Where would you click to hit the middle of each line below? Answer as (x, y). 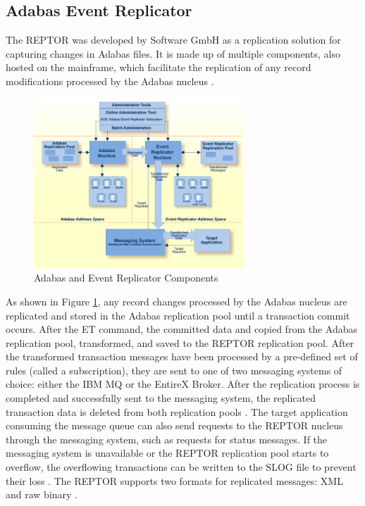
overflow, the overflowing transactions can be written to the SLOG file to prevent (181, 467)
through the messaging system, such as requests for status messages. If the (167, 439)
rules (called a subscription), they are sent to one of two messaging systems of (174, 370)
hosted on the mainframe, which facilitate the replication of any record (159, 67)
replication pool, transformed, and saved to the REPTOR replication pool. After (180, 342)
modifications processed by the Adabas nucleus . (110, 81)
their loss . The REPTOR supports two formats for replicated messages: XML (174, 480)
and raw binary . (42, 494)
